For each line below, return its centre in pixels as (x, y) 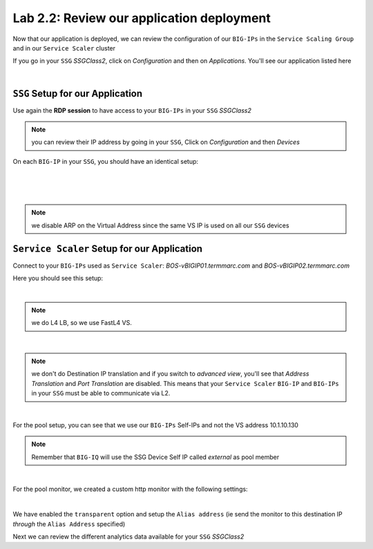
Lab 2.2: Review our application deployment (142, 18)
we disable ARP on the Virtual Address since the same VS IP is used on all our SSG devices (160, 225)
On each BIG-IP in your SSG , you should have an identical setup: (106, 161)
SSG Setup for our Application (78, 93)
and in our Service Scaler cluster (64, 48)
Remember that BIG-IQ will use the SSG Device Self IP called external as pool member (155, 457)
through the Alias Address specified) (69, 524)
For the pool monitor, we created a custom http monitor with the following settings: (130, 489)
